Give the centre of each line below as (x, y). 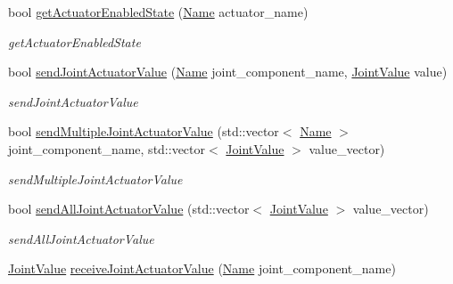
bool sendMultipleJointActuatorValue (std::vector (144, 131)
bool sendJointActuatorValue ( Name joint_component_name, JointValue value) (228, 72)
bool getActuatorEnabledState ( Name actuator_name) (158, 12)
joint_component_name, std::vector (107, 148)
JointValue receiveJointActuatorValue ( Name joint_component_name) (202, 268)
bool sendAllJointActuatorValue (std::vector (129, 209)
